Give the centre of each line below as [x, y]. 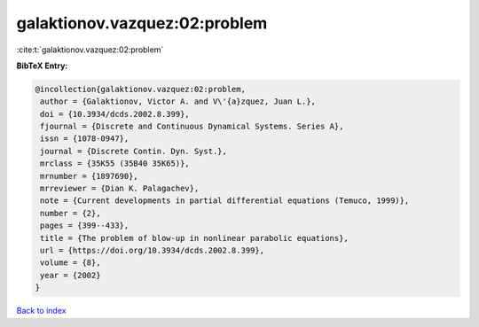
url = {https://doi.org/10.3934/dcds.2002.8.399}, [153, 250]
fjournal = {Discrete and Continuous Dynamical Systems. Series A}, [192, 127]
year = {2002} [71, 275]
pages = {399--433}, [85, 226]
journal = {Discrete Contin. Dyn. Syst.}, [134, 151]
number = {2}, [71, 213]
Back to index [41, 311]
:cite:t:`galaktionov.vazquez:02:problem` [90, 50]
